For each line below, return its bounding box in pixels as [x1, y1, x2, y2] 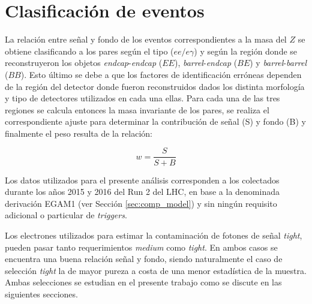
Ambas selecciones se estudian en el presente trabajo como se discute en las [5, 276, 282, 288]
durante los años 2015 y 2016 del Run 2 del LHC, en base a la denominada [5, 185, 280, 198]
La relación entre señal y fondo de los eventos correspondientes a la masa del [5, 33, 287, 46]
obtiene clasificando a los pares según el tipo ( [5, 44, 174, 57]
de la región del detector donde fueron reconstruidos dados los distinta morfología [5, 80, 305, 92]
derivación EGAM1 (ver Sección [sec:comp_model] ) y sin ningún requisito [5, 197, 277, 209]
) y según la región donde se [194, 44, 298, 57]
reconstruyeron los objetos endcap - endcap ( [5, 56, 163, 69]
